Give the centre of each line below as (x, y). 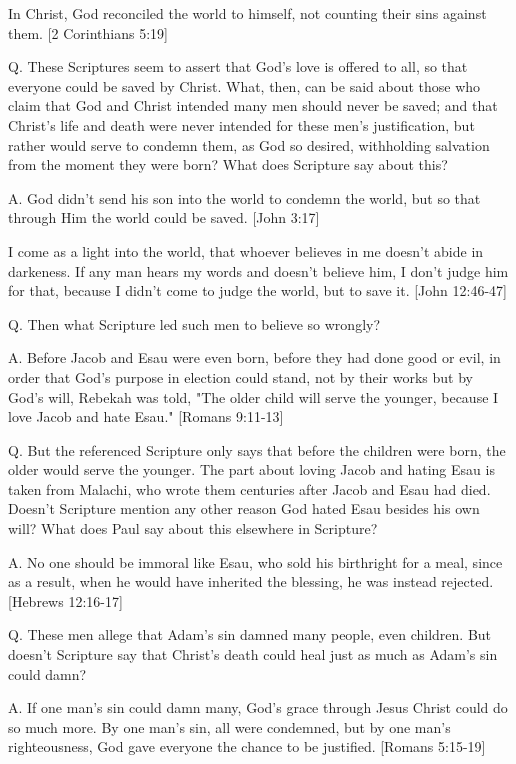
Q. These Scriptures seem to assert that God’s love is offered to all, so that (238, 66)
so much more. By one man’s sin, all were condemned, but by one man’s (229, 726)
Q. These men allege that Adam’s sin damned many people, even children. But (250, 634)
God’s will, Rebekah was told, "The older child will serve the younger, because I (253, 396)
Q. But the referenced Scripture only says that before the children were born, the (257, 449)
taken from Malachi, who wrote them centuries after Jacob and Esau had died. (249, 488)
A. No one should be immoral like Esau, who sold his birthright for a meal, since (255, 561)
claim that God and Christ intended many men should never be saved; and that (253, 105)
